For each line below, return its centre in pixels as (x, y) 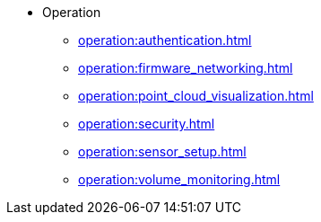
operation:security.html (147, 124)
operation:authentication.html (165, 40)
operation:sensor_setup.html (162, 151)
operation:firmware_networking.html (186, 68)
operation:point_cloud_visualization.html (196, 96)
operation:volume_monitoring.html (179, 179)
